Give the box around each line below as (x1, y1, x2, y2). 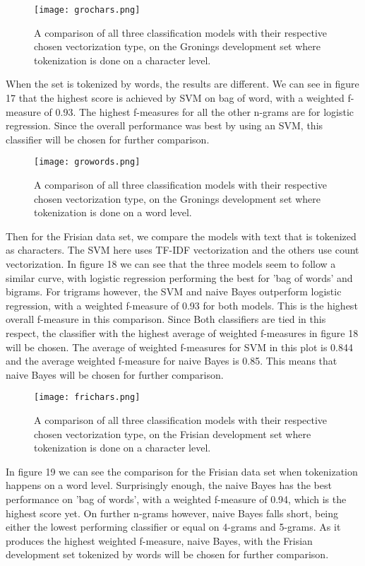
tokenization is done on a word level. (34, 205, 192, 220)
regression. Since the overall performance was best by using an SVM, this (6, 118, 323, 133)
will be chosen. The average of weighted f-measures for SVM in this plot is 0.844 (6, 339, 354, 354)
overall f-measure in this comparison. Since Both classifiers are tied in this (6, 312, 326, 326)
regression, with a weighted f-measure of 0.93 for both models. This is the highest (6, 297, 358, 312)
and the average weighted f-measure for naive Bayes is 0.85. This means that (6, 353, 337, 368)
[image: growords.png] (34, 157, 140, 167)
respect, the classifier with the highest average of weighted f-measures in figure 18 (6, 326, 359, 340)
